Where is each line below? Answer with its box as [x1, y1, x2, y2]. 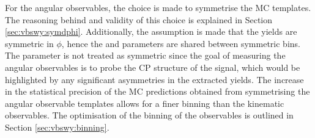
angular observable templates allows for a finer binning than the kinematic [5, 96, 284, 109]
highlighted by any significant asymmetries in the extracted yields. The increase [5, 73, 304, 85]
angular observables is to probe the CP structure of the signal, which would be [5, 60, 300, 73]
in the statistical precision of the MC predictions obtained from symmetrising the [5, 85, 310, 98]
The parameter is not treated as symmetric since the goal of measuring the [5, 49, 286, 62]
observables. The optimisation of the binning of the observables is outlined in [5, 109, 294, 122]
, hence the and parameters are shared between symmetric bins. [61, 37, 300, 49]
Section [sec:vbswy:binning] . [5, 120, 109, 133]
